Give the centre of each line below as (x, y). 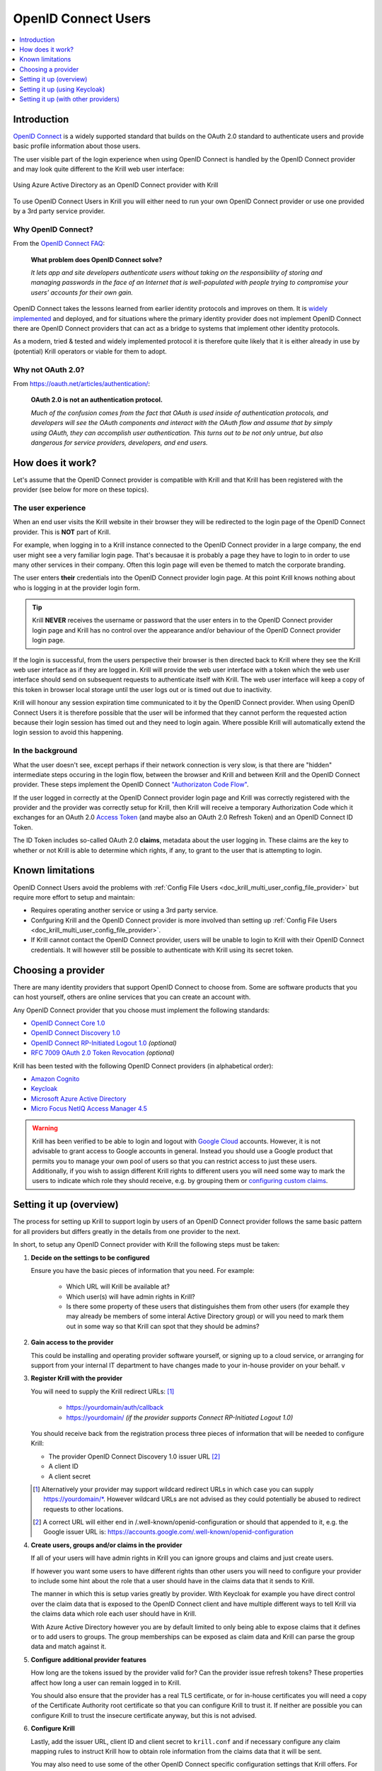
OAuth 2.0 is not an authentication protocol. (97, 400)
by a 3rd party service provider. (59, 211)
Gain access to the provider (72, 1342)
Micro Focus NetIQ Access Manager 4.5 (89, 1109)
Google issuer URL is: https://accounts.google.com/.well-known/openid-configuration (168, 1532)
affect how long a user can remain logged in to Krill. (106, 1682)
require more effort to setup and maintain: (74, 897)
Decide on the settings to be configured (90, 1257)
